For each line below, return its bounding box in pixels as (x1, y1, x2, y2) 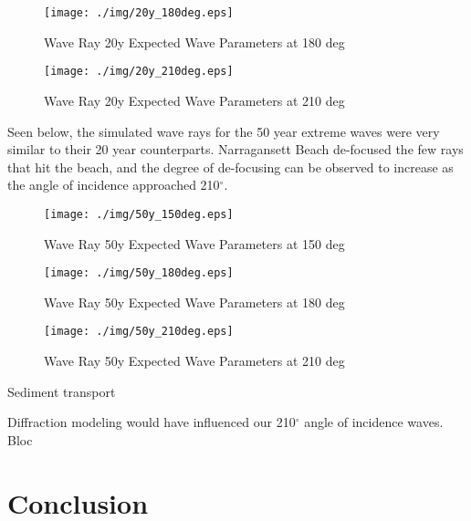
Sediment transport (7, 381, 116, 401)
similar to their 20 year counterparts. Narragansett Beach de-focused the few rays (7, 140, 464, 159)
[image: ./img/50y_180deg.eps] (44, 266, 234, 280)
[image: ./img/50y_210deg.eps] (44, 325, 234, 339)
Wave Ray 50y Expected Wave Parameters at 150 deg (44, 234, 345, 253)
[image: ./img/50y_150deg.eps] (44, 207, 234, 221)
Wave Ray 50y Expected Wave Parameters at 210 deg (44, 351, 345, 370)
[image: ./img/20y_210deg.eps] (44, 65, 234, 78)
